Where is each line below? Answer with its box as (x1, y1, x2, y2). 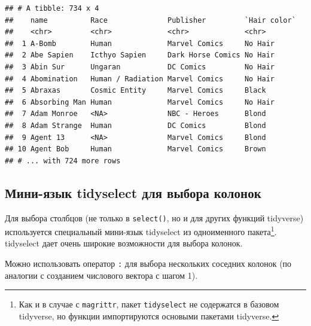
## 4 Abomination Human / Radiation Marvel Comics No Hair (5, 74, 275, 83)
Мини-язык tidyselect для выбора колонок (5, 183, 261, 202)
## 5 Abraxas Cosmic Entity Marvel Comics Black (5, 86, 266, 95)
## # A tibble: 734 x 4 (5, 4, 99, 13)
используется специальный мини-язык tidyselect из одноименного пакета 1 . (5, 224, 277, 237)
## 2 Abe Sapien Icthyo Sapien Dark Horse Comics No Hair (5, 51, 275, 60)
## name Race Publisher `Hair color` (5, 16, 296, 25)
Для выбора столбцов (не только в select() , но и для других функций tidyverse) (5, 211, 304, 224)
